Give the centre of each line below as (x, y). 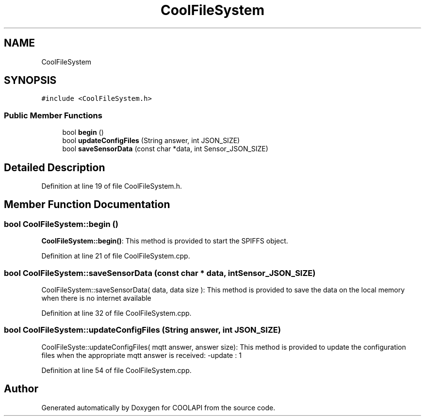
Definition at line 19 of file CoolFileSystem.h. (112, 186)
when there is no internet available (96, 298)
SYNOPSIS (30, 81)
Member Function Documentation (87, 205)
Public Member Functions (53, 115)
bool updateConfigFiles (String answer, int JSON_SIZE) (151, 141)
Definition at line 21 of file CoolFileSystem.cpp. (116, 256)
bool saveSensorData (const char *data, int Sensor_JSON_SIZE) (165, 149)
